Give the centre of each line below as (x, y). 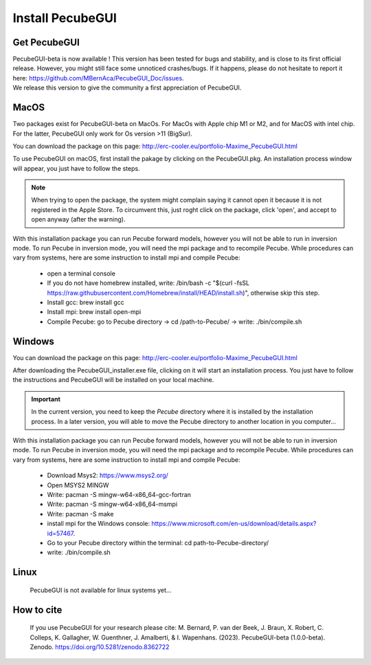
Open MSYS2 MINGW (78, 485)
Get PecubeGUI (46, 42)
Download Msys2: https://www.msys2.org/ (108, 476)
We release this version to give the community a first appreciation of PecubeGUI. (127, 88)
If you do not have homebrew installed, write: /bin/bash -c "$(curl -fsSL (148, 283)
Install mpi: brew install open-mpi (94, 312)
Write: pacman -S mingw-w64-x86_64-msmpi (112, 504)
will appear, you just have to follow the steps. (76, 168)
